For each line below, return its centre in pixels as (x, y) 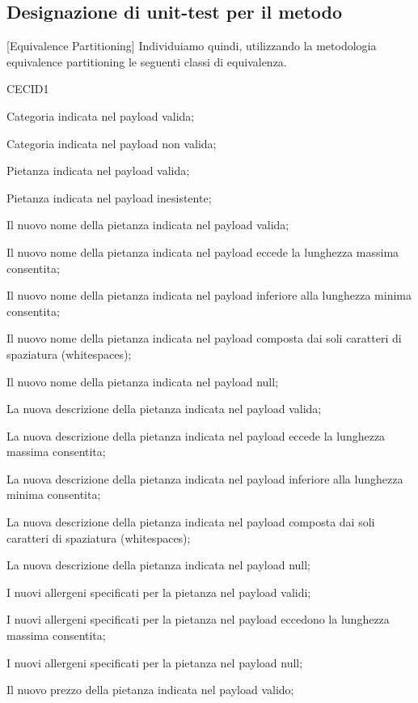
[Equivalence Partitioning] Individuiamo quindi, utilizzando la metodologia (192, 46)
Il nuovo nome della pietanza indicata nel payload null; (143, 381)
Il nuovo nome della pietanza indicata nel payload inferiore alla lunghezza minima (209, 295)
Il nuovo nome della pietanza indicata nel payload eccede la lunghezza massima (203, 251)
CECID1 (28, 89)
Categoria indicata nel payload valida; (101, 115)
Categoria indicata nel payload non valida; (112, 143)
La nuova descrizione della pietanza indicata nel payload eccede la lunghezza (196, 435)
